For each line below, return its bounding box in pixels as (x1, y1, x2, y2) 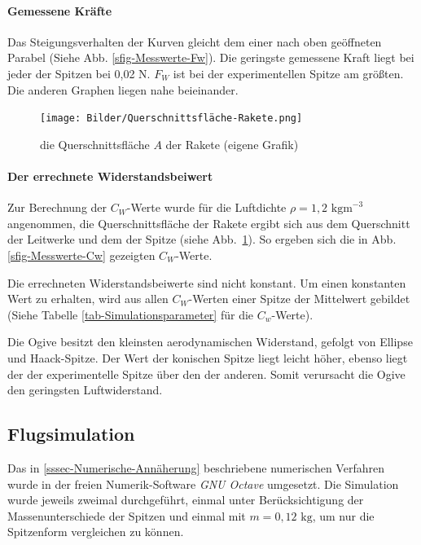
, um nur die (312, 507, 375, 524)
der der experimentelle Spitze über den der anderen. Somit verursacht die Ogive (7, 365, 406, 382)
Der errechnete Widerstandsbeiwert (7, 168, 213, 185)
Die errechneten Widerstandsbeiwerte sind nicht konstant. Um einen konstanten (7, 274, 406, 291)
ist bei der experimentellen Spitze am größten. (173, 64, 404, 81)
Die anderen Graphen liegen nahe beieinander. (7, 81, 239, 98)
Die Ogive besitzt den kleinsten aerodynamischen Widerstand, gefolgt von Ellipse (7, 333, 413, 350)
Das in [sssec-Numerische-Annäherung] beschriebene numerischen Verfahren (7, 459, 384, 476)
